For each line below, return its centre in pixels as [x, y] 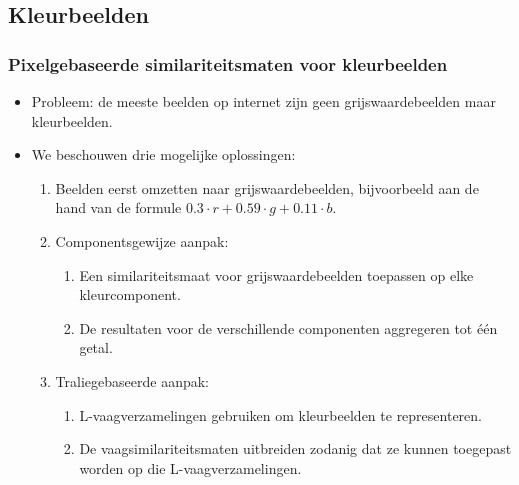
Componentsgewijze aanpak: [142, 240]
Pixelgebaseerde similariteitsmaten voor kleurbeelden [228, 63]
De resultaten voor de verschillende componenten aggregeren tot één [288, 327]
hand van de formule [118, 207]
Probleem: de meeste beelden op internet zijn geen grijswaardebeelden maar [263, 101]
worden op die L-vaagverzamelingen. [190, 467]
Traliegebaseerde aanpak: [132, 380]
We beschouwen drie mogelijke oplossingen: [163, 154]
